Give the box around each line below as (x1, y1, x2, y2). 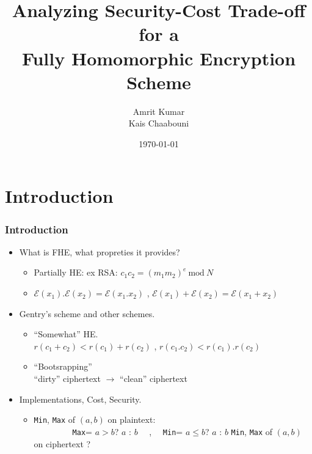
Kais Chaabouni (128, 117, 189, 130)
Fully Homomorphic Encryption (21, 45, 296, 70)
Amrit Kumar (132, 104, 185, 117)
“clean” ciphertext (120, 372, 187, 385)
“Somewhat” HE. (34, 328, 98, 340)
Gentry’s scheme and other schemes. (19, 307, 155, 320)
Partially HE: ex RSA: (34, 266, 118, 279)
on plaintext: (107, 413, 156, 426)
